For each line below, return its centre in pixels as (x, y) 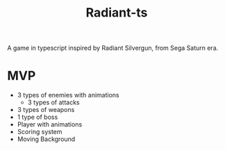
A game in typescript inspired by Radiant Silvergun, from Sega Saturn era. (113, 48)
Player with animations (50, 124)
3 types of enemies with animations (68, 95)
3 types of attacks (53, 102)
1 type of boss (37, 117)
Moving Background (46, 139)
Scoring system (40, 132)
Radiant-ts (117, 13)
